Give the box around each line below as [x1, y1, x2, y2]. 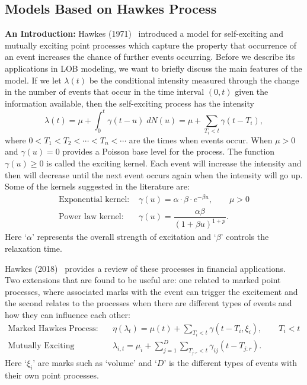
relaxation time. [5, 242, 62, 254]
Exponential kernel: [59, 195, 130, 204]
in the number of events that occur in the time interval [5, 85, 204, 98]
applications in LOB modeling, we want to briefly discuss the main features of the [5, 62, 302, 74]
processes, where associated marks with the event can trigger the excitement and [5, 285, 298, 297]
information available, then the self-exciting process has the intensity [5, 97, 254, 109]
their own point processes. [5, 368, 99, 381]
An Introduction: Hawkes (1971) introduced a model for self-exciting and [5, 27, 283, 40]
